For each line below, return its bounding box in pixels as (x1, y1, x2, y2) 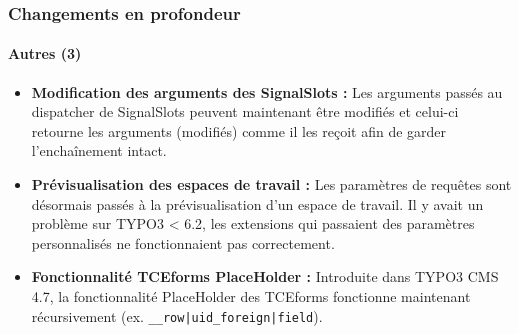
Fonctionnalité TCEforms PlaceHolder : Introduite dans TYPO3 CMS (31, 266, 499, 287)
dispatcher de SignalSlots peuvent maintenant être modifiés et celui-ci (31, 101, 459, 122)
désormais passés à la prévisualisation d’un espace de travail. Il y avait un (31, 193, 484, 214)
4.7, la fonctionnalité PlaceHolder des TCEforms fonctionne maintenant (31, 285, 471, 306)
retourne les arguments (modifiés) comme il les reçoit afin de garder (31, 120, 447, 141)
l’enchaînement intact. (31, 140, 167, 161)
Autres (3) (8, 43, 82, 64)
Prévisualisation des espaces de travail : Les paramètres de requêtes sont (31, 174, 512, 195)
